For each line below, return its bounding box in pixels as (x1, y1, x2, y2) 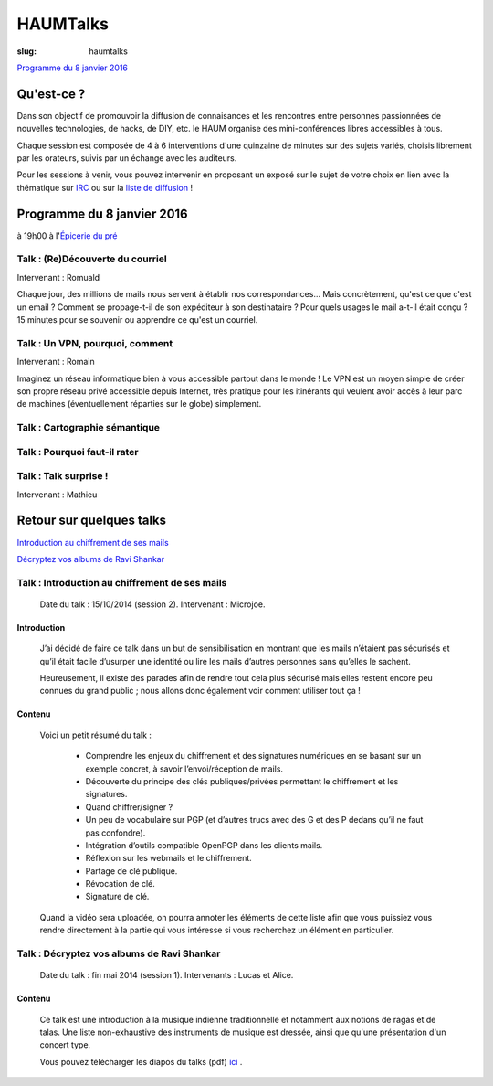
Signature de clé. (85, 891, 150, 902)
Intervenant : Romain (16, 357, 95, 367)
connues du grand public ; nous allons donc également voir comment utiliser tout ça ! (39, 686, 361, 697)
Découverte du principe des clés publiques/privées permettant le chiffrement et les (85, 775, 399, 786)
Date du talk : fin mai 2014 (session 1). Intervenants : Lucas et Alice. (39, 970, 294, 981)
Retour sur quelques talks (16, 513, 167, 528)
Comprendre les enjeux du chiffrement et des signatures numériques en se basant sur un (85, 751, 422, 761)
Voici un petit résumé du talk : (39, 729, 152, 740)
